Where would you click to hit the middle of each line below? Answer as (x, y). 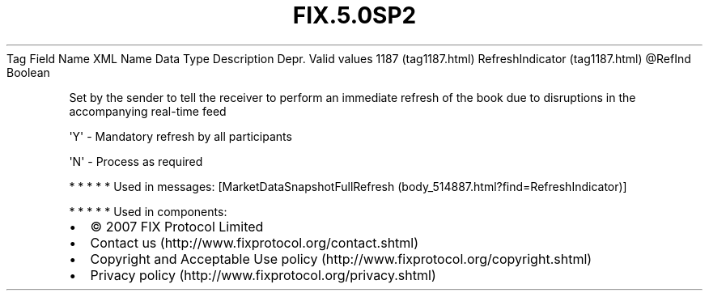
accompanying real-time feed (148, 111)
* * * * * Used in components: (148, 211)
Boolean (28, 72)
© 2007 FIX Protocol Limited (177, 226)
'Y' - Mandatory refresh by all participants (180, 136)
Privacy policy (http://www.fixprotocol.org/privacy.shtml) (263, 275)
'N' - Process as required (136, 161)
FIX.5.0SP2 (354, 15)
